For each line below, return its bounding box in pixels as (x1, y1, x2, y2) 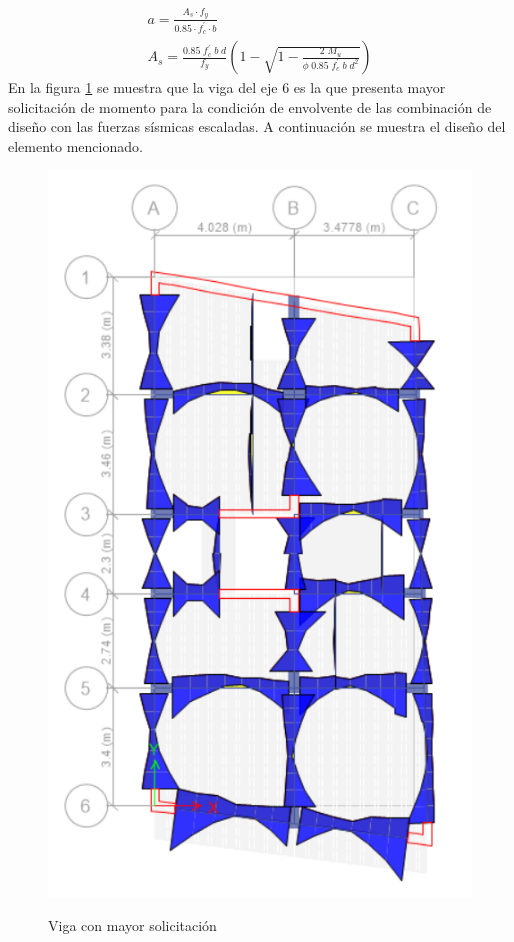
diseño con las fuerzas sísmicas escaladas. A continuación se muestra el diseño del (8, 116, 506, 137)
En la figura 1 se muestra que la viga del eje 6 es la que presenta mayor (8, 77, 446, 98)
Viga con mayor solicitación (48, 915, 217, 936)
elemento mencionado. (8, 135, 143, 156)
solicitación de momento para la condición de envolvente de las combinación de (8, 96, 492, 117)
